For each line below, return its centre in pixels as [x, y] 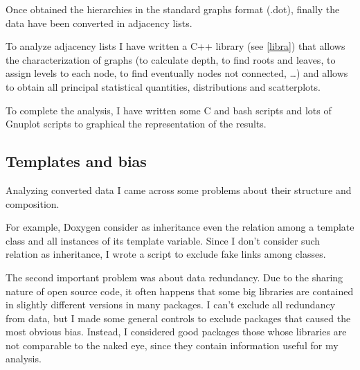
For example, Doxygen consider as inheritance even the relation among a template [180, 227]
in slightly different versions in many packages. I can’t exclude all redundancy [171, 305]
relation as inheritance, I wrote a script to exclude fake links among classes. [166, 254]
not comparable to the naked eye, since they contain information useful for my [172, 345]
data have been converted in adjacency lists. [99, 23]
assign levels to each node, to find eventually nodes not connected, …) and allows [177, 73]
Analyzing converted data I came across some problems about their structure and [179, 190]
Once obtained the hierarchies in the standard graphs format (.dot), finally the [173, 9]
